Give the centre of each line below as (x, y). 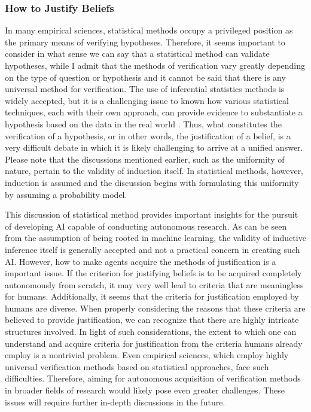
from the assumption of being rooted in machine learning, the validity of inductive (155, 238)
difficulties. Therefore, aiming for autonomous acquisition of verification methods (153, 378)
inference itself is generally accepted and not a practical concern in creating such (153, 249)
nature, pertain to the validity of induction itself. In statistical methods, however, (154, 171)
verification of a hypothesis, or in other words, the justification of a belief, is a (148, 135)
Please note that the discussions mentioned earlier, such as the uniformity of (145, 159)
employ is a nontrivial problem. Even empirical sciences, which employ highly (147, 355)
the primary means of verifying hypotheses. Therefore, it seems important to (145, 42)
